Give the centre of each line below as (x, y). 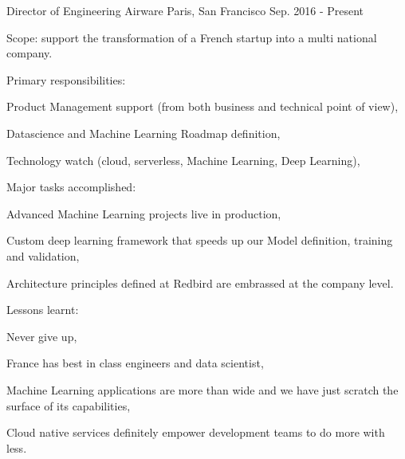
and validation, (43, 255)
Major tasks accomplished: (71, 187)
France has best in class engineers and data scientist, (135, 363)
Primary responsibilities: (66, 79)
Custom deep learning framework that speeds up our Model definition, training (200, 240)
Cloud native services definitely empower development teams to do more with (196, 432)
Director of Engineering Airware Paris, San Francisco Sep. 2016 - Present (185, 10)
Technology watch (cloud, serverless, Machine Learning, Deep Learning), (183, 160)
